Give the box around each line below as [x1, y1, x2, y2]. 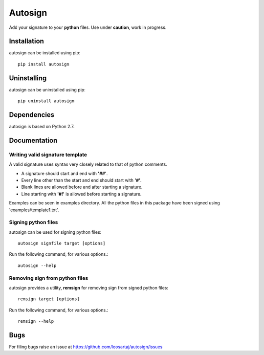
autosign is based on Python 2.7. [9, 124, 75, 130]
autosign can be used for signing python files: [9, 229, 102, 235]
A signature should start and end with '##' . [21, 170, 108, 176]
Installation [9, 37, 44, 45]
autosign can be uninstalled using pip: [9, 87, 86, 92]
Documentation [9, 136, 58, 144]
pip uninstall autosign [18, 98, 75, 104]
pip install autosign [18, 61, 69, 67]
